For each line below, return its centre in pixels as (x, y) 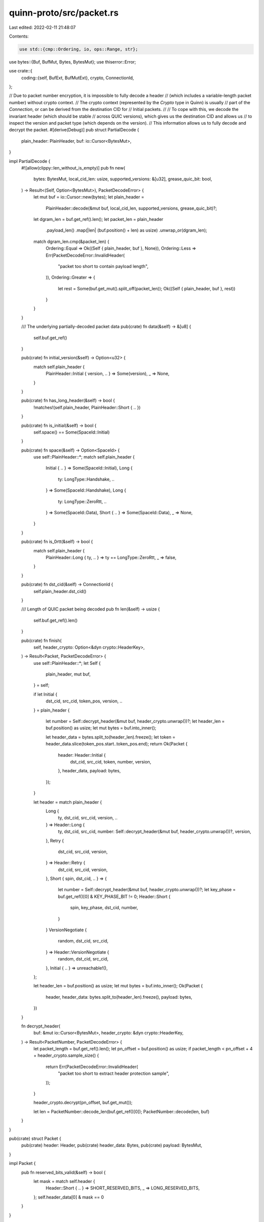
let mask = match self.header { (64, 1181)
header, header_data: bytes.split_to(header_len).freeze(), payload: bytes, (119, 997)
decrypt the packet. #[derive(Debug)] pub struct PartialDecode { (74, 130)
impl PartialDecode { (30, 161)
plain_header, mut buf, (68, 674)
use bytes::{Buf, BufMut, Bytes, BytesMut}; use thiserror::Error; (73, 62)
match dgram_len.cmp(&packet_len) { (71, 241)
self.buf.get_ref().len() (55, 620)
